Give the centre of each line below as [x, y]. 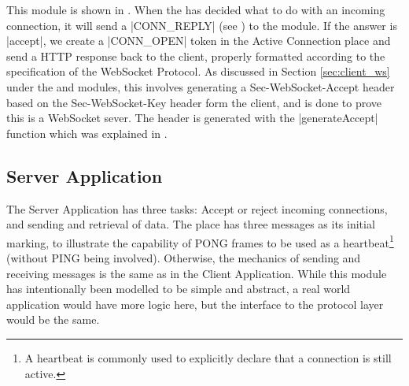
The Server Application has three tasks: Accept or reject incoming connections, [197, 208]
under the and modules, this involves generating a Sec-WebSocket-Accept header [201, 86]
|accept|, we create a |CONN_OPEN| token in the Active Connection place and [199, 41]
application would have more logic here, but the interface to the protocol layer [195, 304]
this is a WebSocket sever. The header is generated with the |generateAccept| [192, 118]
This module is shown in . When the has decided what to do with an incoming [196, 9]
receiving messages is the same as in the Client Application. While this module [197, 273]
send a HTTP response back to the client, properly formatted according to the [196, 56]
